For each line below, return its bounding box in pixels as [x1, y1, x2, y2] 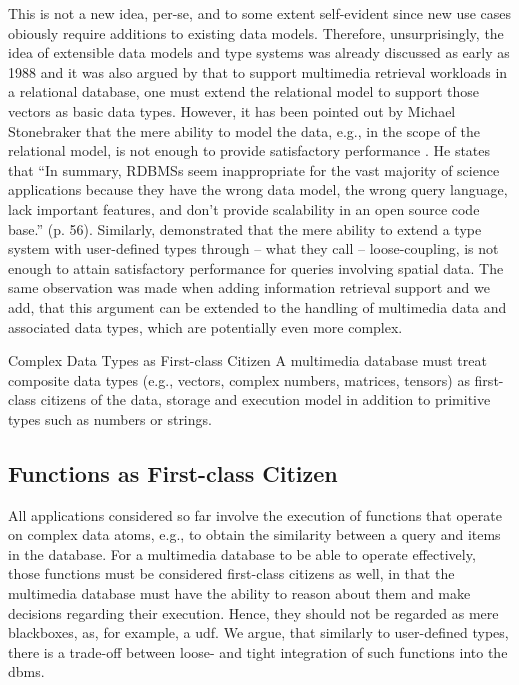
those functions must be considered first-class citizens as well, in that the [8, 563, 455, 584]
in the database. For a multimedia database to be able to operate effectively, [8, 543, 476, 564]
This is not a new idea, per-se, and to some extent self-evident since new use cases [8, 3, 512, 23]
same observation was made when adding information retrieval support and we [8, 277, 490, 298]
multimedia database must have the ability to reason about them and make [8, 583, 471, 604]
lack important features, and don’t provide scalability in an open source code [8, 198, 480, 219]
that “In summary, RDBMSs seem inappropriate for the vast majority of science [8, 159, 500, 180]
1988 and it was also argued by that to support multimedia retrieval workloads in [8, 61, 508, 82]
